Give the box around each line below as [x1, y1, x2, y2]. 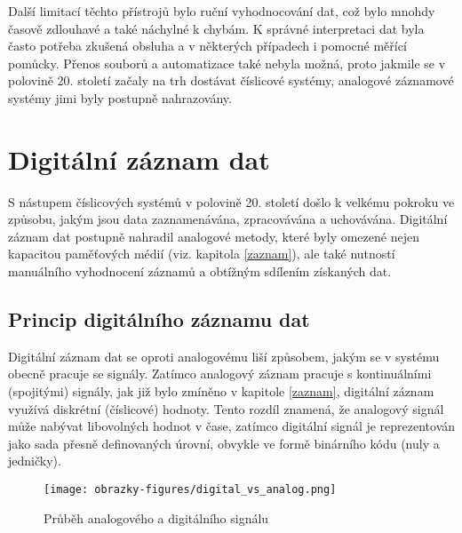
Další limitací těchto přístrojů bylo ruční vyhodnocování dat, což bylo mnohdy [8, 2, 435, 20]
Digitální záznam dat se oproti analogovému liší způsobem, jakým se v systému [8, 346, 440, 365]
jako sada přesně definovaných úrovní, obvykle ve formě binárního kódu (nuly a [8, 434, 440, 452]
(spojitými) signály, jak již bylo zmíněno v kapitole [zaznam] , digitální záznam [8, 382, 434, 401]
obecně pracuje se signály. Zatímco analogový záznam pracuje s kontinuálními [8, 364, 432, 383]
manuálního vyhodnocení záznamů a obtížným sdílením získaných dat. [8, 262, 392, 281]
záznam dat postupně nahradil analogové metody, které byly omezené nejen [8, 227, 419, 245]
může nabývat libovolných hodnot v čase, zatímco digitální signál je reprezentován [8, 417, 456, 435]
